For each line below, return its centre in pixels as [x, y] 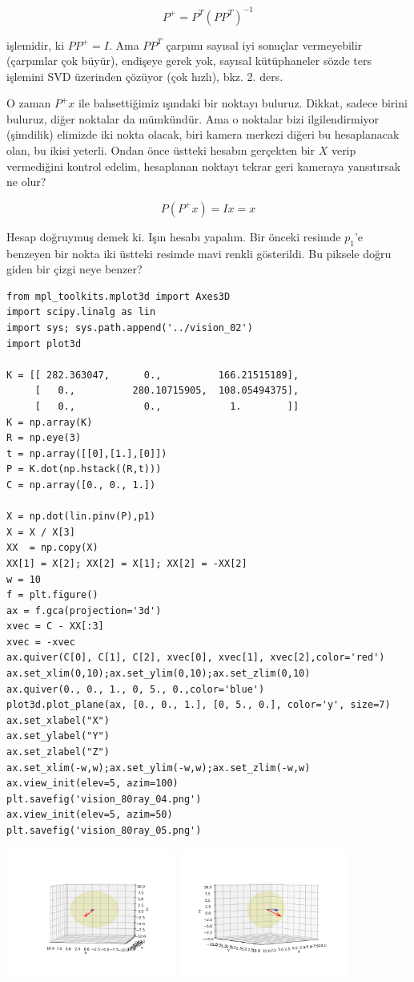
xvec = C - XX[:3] [55, 626]
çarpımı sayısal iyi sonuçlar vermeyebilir [264, 44]
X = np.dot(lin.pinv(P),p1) [81, 517]
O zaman [29, 103]
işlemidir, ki [36, 44]
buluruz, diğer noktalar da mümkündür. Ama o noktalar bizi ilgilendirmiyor [193, 118]
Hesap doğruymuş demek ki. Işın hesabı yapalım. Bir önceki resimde [174, 236]
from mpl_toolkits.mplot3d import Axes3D [119, 296]
